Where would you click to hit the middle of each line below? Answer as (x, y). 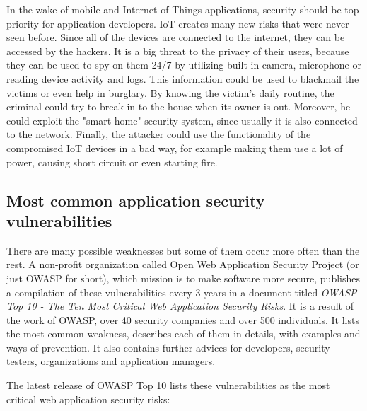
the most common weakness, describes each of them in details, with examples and (183, 334)
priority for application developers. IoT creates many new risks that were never (178, 23)
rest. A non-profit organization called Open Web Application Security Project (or (183, 264)
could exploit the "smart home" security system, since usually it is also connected (182, 120)
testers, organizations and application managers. (111, 361)
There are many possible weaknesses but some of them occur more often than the (183, 250)
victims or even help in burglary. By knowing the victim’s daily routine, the (170, 92)
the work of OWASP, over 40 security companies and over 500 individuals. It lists (183, 319)
